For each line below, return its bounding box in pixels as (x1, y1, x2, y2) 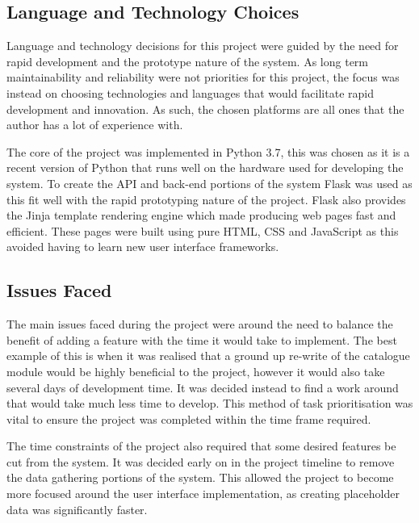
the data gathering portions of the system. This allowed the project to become (6, 469, 394, 486)
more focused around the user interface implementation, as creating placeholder (6, 485, 400, 502)
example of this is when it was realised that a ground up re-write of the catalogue (6, 347, 410, 364)
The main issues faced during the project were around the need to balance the (6, 316, 393, 333)
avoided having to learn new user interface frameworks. (6, 238, 279, 255)
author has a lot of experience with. (6, 116, 183, 133)
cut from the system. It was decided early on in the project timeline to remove (6, 453, 395, 470)
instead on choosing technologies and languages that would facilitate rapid (6, 84, 374, 101)
